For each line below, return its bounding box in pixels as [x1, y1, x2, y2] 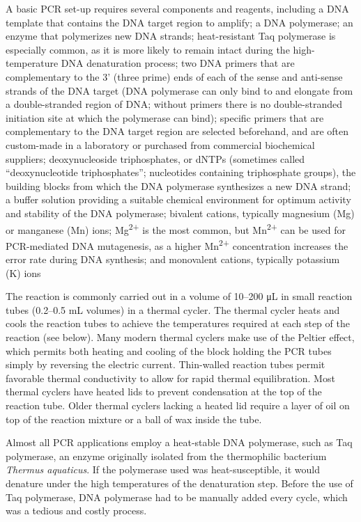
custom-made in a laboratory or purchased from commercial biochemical [6, 137, 315, 152]
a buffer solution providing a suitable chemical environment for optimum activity [6, 192, 351, 207]
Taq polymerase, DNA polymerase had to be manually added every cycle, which [6, 489, 348, 504]
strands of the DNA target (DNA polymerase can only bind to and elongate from [6, 83, 353, 97]
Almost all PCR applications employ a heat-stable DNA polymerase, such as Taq [6, 435, 353, 450]
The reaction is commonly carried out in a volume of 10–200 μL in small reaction [6, 289, 353, 303]
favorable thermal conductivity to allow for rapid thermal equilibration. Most [6, 370, 335, 385]
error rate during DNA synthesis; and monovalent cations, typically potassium [6, 252, 340, 266]
